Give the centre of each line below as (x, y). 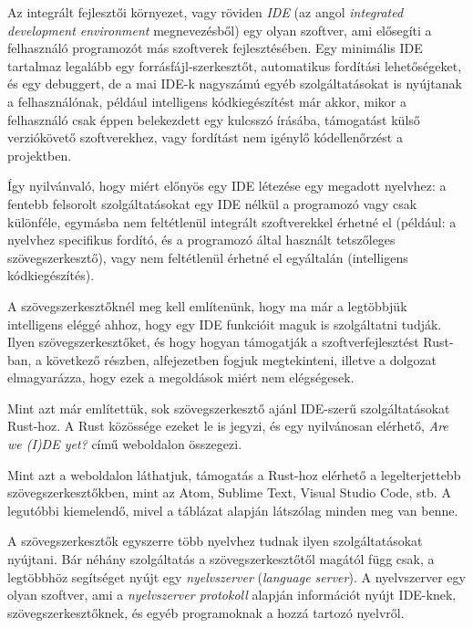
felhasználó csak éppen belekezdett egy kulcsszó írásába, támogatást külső (214, 119)
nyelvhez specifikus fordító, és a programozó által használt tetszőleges (201, 240)
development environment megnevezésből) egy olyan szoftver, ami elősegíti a (220, 30)
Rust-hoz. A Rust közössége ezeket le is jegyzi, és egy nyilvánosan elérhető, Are (228, 426)
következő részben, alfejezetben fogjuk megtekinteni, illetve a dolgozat (242, 359)
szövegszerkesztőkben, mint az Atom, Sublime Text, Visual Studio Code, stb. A (229, 492)
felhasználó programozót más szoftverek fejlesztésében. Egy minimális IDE (215, 48)
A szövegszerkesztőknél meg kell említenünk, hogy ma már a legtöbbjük (207, 305)
